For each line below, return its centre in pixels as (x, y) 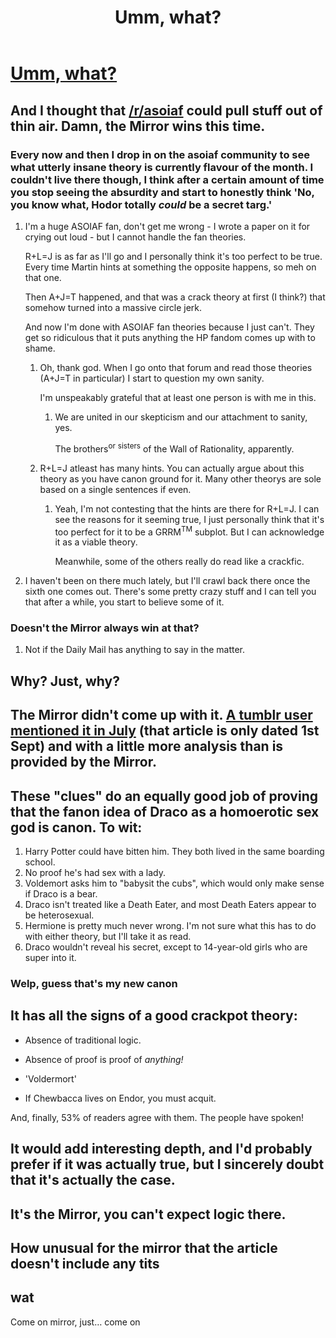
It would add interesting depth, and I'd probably (161, 1149)
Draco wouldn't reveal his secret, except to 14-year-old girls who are (166, 947)
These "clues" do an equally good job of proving (164, 796)
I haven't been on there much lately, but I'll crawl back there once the (167, 581)
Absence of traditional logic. (83, 1040)
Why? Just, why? (65, 681)
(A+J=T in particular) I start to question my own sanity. (152, 378)
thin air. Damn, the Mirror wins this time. (138, 126)
